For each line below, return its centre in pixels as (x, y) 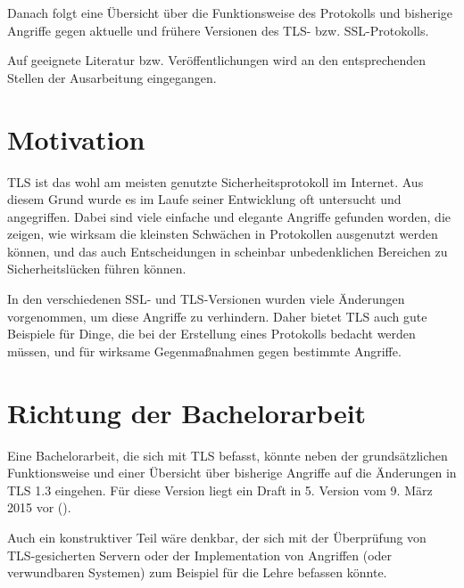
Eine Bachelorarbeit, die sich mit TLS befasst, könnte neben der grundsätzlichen (228, 455)
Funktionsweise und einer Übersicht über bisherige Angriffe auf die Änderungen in (232, 473)
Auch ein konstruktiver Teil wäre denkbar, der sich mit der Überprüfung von (217, 537)
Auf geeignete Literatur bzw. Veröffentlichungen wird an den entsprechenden (217, 60)
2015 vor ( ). (39, 507)
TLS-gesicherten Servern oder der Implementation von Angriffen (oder (200, 555)
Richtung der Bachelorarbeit (187, 412)
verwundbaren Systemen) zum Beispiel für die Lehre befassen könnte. (197, 572)
